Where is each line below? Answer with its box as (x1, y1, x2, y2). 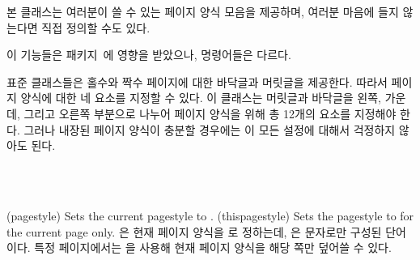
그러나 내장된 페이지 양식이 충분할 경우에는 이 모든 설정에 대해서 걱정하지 (23, 121, 396, 138)
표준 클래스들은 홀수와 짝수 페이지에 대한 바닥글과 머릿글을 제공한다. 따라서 (6, 73, 388, 90)
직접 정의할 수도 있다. (41, 19, 151, 36)
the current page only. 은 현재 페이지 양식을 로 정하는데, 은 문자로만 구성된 (6, 223, 382, 240)
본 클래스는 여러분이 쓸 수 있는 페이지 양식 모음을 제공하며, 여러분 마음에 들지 (6, 3, 399, 19)
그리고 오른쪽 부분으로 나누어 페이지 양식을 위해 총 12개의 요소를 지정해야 (23, 104, 397, 121)
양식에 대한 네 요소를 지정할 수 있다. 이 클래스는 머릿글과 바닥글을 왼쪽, (20, 89, 382, 106)
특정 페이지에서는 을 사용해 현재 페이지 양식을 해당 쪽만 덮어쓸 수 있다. (34, 239, 392, 256)
